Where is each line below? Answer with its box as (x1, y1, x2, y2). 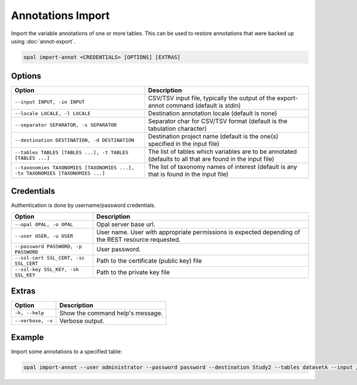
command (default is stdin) (165, 102, 241, 110)
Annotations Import (11, 9, 110, 22)
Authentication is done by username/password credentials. (11, 201, 156, 209)
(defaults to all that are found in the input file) (148, 155, 275, 163)
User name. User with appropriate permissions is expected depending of (96, 228, 300, 236)
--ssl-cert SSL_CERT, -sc (14, 255, 85, 261)
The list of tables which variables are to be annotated (148, 147, 297, 156)
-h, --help (14, 310, 45, 316)
